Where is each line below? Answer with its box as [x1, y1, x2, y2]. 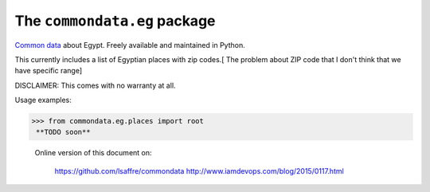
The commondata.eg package [14, 12, 216, 29]
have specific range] [14, 66, 83, 76]
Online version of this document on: [34, 148, 152, 158]
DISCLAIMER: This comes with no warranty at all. [14, 80, 176, 90]
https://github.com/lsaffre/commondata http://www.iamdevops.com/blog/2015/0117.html [54, 166, 344, 175]
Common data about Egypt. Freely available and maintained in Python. [14, 40, 246, 49]
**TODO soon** [36, 127, 91, 137]
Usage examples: [14, 96, 72, 105]
